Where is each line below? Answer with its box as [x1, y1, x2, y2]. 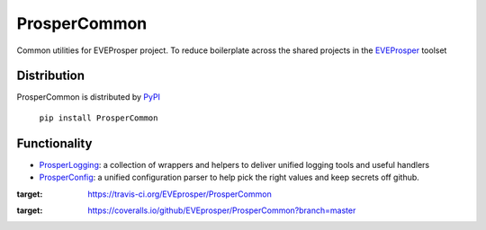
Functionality [16, 136, 93, 151]
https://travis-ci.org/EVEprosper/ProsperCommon [87, 189, 272, 199]
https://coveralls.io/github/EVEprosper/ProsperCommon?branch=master [87, 205, 356, 216]
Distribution [16, 68, 85, 84]
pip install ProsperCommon [39, 112, 158, 123]
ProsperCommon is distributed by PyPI [16, 92, 161, 102]
